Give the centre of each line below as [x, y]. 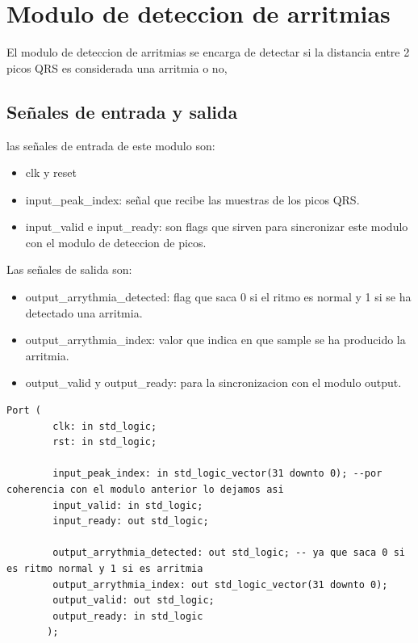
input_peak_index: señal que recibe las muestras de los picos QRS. [192, 199]
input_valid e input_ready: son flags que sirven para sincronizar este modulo [217, 227]
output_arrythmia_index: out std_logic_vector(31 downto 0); [220, 584]
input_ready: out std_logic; [131, 521]
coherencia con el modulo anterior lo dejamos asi [145, 490]
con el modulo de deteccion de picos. [116, 242]
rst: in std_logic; [105, 442]
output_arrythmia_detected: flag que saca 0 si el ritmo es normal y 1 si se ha [218, 297]
